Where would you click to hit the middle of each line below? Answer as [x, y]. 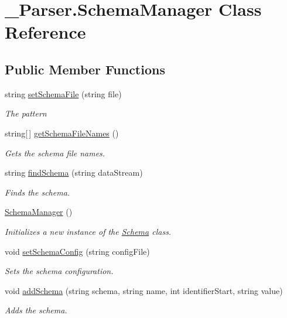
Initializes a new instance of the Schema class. [88, 231]
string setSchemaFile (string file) [63, 93]
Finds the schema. [37, 192]
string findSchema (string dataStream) [74, 172]
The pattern [26, 113]
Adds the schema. [36, 310]
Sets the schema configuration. [59, 271]
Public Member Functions [85, 69]
